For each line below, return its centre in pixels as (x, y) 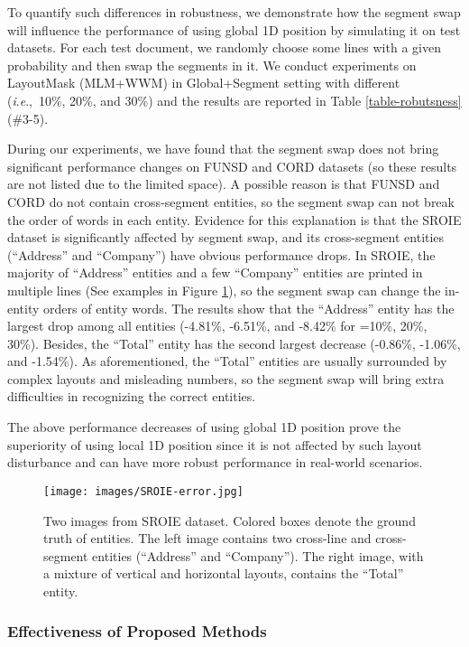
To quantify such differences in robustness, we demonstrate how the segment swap (234, 12)
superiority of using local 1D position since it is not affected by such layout (215, 444)
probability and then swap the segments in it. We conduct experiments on (212, 65)
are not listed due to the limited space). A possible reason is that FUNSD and (224, 184)
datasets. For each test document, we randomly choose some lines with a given (224, 47)
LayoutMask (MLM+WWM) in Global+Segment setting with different (204, 83)
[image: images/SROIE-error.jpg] (143, 491)
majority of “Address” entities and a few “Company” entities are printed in (215, 272)
